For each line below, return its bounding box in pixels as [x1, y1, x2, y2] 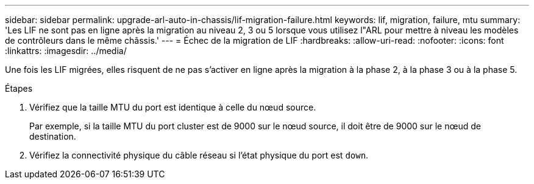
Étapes [5, 83, 33, 94]
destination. [29, 131, 76, 141]
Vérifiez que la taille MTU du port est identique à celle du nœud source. [29, 102, 316, 112]
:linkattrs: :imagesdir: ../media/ [5, 46, 127, 56]
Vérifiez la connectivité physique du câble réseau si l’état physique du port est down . [29, 150, 369, 160]
